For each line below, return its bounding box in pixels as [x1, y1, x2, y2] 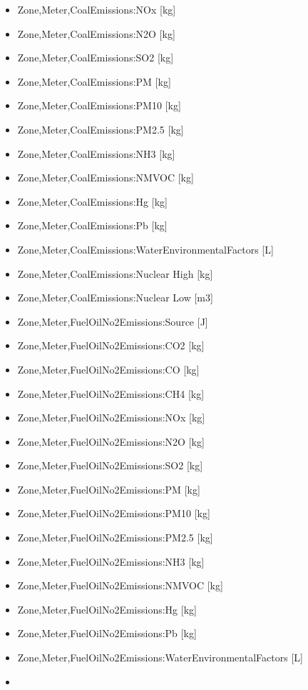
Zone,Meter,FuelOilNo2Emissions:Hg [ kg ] [17, 601, 197, 616]
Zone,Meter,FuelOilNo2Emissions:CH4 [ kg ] [17, 386, 205, 401]
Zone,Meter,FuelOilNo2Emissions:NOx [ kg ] [17, 410, 205, 425]
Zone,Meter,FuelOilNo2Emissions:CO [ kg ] [17, 361, 200, 376]
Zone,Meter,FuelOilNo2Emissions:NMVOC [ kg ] [17, 578, 223, 593]
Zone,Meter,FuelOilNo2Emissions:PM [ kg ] [17, 481, 200, 496]
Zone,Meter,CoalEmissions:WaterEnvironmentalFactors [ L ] [17, 241, 274, 256]
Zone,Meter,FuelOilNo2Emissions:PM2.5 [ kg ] [17, 530, 213, 545]
